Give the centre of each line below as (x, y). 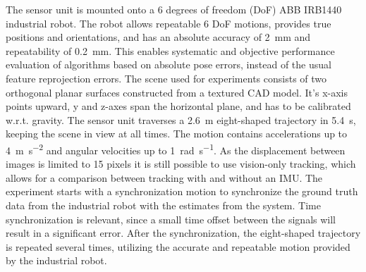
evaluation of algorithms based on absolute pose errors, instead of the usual (169, 64)
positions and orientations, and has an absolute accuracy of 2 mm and (158, 37)
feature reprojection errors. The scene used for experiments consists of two (166, 78)
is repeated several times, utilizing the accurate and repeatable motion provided (178, 246)
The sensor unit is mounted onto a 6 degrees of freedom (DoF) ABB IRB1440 (174, 9)
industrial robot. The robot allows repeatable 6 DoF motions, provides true (169, 23)
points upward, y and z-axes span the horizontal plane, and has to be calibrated (178, 106)
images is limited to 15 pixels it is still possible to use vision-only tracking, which (181, 164)
